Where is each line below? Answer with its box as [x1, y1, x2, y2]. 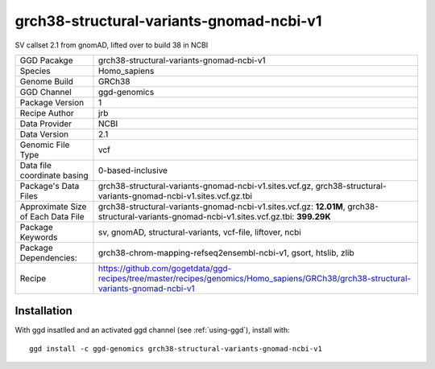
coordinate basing [19, 170, 89, 181]
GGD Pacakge [19, 55, 73, 66]
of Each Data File [19, 211, 85, 222]
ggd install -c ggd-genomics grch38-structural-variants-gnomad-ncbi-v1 [29, 344, 322, 353]
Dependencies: [19, 252, 78, 263]
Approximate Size [19, 201, 87, 212]
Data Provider [19, 117, 72, 129]
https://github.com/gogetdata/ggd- [97, 262, 232, 273]
